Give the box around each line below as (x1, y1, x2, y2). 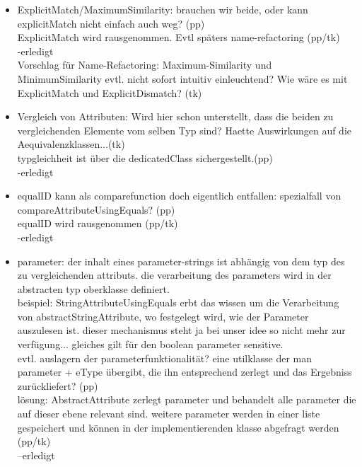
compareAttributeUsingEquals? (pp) (17, 202, 175, 217)
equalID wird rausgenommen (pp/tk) (17, 216, 178, 231)
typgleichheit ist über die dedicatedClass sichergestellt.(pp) (17, 150, 273, 165)
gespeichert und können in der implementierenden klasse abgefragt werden (17, 420, 339, 434)
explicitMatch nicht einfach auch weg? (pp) (17, 16, 205, 30)
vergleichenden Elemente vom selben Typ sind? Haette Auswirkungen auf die (17, 122, 352, 137)
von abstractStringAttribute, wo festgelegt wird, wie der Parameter (17, 309, 309, 323)
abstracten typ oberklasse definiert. (17, 281, 170, 296)
